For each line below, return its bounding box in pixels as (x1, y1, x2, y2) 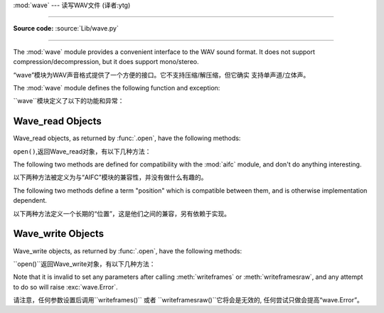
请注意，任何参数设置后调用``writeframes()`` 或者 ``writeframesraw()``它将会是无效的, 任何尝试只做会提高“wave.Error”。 (13, 296, 364, 304)
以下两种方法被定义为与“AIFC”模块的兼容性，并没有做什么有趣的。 (13, 173, 208, 181)
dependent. (13, 196, 48, 205)
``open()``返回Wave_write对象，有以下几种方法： (13, 260, 156, 268)
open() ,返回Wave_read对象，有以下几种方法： (13, 147, 151, 156)
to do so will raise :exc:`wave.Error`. (13, 282, 118, 291)
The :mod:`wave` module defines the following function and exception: (13, 83, 220, 92)
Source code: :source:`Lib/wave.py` (13, 24, 119, 33)
